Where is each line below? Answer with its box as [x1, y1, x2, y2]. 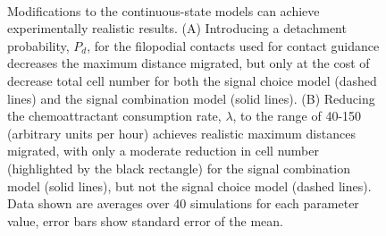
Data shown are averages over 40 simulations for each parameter [7, 194, 359, 213]
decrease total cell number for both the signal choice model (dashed [7, 71, 377, 89]
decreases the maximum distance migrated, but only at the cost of [7, 54, 370, 72]
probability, [7, 36, 70, 55]
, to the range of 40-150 [232, 106, 362, 125]
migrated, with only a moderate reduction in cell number [7, 141, 320, 160]
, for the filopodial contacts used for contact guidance [87, 36, 380, 55]
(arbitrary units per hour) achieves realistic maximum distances [7, 123, 356, 142]
